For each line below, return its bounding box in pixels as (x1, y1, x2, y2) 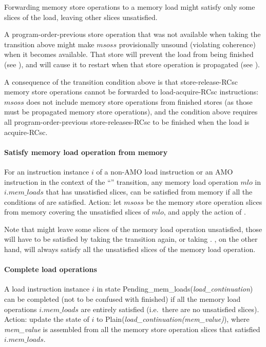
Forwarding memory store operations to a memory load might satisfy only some (4, 2, 255, 12)
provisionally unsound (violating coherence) (119, 38, 256, 49)
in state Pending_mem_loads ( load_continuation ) (97, 283, 253, 294)
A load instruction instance (4, 283, 90, 294)
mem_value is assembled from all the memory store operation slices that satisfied (4, 323, 260, 334)
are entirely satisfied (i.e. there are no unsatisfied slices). (81, 303, 259, 314)
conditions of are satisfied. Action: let (4, 196, 122, 207)
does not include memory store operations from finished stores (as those (26, 96, 253, 107)
